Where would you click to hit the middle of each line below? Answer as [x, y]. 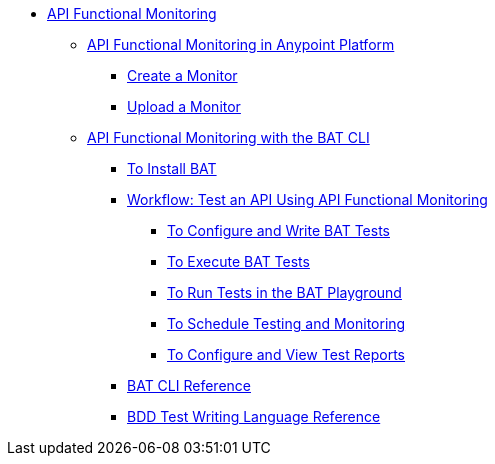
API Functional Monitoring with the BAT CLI [228, 137]
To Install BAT [172, 168]
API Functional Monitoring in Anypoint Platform [241, 44]
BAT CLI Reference [189, 385]
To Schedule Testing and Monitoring [286, 323]
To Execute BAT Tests [238, 261]
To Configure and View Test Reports [286, 354]
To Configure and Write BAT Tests [278, 230]
